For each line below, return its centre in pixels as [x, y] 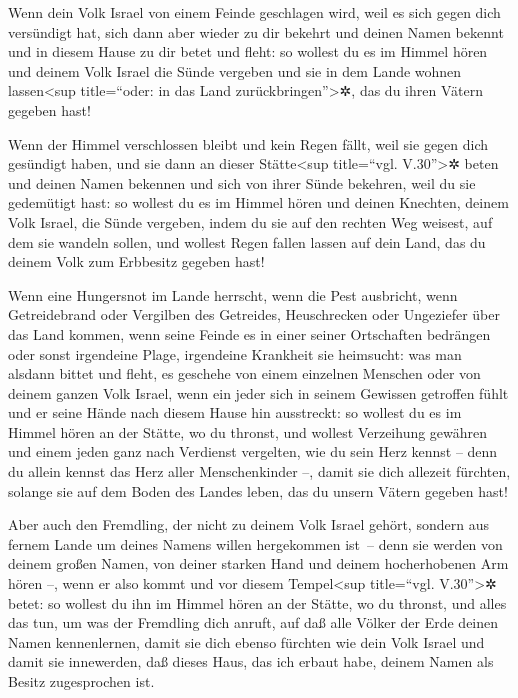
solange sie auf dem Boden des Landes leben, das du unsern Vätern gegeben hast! [258, 490]
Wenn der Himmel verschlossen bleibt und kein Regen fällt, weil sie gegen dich [248, 143]
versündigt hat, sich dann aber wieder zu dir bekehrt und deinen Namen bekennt [256, 31]
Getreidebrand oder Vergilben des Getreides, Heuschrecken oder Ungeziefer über [254, 314]
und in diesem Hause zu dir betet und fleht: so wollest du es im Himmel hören [248, 51]
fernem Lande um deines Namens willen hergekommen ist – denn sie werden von [255, 543]
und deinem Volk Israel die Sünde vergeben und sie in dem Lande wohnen [235, 70]
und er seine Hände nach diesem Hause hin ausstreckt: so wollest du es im [235, 412]
